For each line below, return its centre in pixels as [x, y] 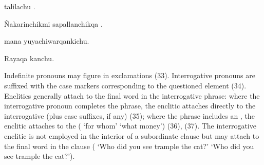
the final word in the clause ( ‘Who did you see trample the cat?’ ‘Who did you [129, 146]
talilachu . [20, 6]
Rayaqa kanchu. [29, 58]
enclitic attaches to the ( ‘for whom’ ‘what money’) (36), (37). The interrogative [130, 126]
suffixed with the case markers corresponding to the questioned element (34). [125, 85]
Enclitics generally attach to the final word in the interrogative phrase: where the [132, 95]
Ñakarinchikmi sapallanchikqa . [53, 23]
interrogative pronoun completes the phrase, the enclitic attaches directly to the [130, 106]
